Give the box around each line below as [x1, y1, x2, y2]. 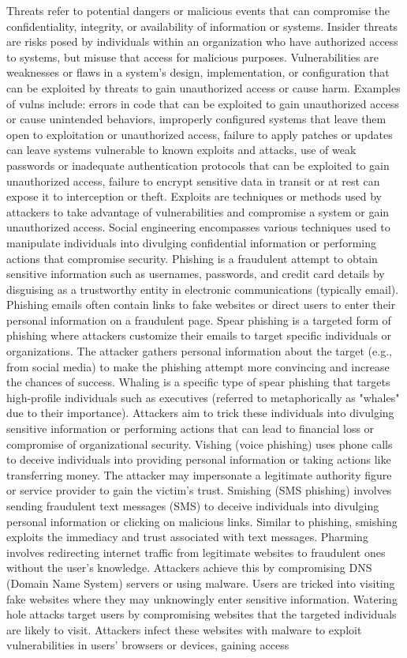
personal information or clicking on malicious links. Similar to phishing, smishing [6, 513, 398, 529]
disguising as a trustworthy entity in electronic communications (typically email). [6, 280, 399, 297]
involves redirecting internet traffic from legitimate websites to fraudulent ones [6, 543, 386, 560]
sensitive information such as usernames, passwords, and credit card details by [6, 265, 385, 282]
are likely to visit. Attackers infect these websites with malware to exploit [6, 621, 362, 637]
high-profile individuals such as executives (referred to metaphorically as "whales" [6, 389, 400, 405]
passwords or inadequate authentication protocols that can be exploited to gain [6, 156, 390, 173]
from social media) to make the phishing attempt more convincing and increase [6, 358, 390, 374]
